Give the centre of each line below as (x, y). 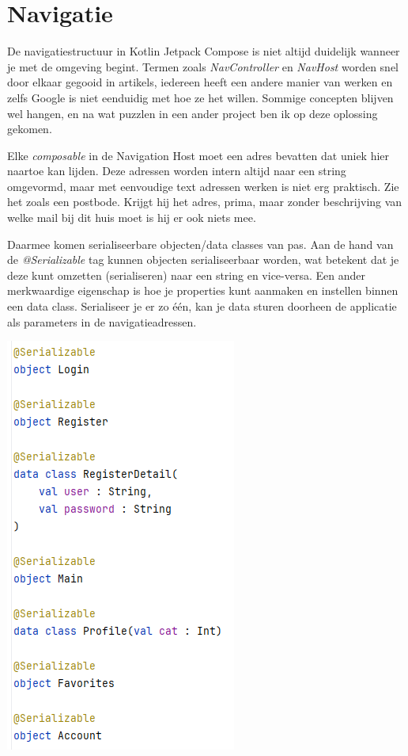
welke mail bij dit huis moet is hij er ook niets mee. (132, 218)
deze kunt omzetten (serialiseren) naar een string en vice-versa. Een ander (186, 275)
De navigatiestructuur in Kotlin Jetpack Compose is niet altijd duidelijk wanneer (204, 51)
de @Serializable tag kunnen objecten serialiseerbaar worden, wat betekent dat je (203, 260)
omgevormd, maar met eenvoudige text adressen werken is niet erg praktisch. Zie (203, 186)
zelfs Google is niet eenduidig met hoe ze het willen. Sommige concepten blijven (200, 97)
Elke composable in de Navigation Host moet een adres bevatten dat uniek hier (198, 155)
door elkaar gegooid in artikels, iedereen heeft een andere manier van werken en (200, 82)
